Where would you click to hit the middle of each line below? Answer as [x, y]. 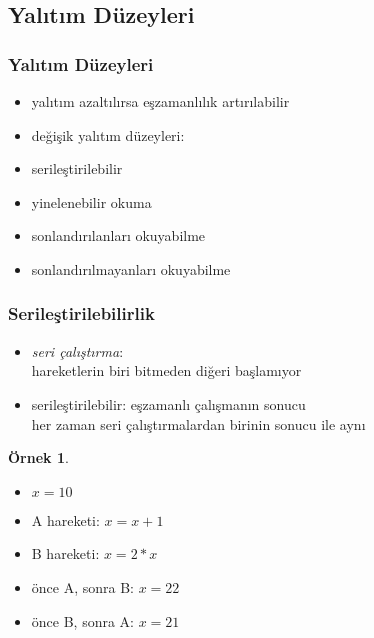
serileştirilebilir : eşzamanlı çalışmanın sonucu [168, 403]
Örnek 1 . [38, 457]
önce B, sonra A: [82, 620]
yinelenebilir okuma [91, 201]
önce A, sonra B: [82, 586]
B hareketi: [65, 553]
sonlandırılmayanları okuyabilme [131, 268]
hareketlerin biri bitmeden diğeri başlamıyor [166, 370]
